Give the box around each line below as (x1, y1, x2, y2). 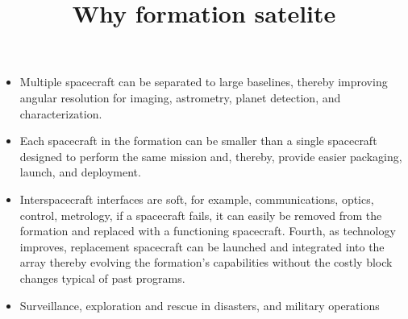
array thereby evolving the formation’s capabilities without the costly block (19, 254, 393, 271)
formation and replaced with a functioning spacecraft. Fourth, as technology (19, 222, 396, 239)
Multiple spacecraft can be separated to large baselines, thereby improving (19, 73, 388, 90)
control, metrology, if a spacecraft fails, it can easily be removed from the (19, 206, 382, 223)
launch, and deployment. (19, 164, 141, 180)
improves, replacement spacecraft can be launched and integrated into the (19, 238, 385, 255)
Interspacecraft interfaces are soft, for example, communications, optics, (19, 190, 374, 207)
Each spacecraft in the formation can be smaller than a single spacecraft (19, 132, 377, 149)
